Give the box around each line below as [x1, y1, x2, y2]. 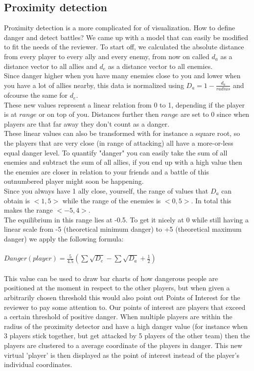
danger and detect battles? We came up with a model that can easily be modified [4, 32, 249, 42]
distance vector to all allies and [4, 61, 97, 71]
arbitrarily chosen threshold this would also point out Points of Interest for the [4, 292, 240, 302]
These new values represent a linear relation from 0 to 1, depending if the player [4, 99, 245, 109]
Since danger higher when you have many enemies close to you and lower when [4, 70, 241, 81]
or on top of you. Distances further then [39, 109, 159, 119]
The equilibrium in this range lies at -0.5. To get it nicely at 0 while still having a [4, 214, 249, 224]
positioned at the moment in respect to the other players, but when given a [4, 283, 230, 293]
